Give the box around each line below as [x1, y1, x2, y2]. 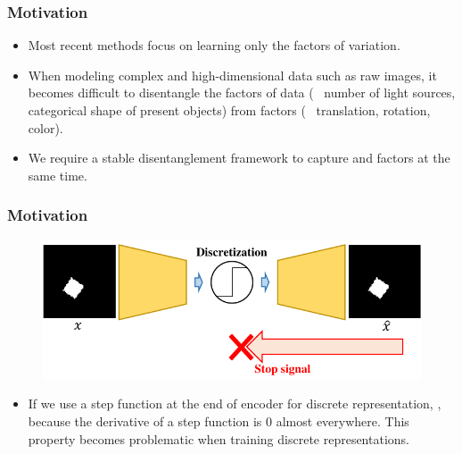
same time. [28, 165, 87, 184]
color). [28, 118, 63, 137]
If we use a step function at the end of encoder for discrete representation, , [28, 394, 441, 413]
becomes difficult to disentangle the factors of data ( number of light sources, [28, 83, 456, 102]
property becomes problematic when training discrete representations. [28, 429, 409, 448]
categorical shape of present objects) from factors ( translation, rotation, [28, 101, 431, 119]
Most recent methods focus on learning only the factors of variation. [28, 36, 400, 55]
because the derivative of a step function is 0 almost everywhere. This [28, 411, 409, 430]
